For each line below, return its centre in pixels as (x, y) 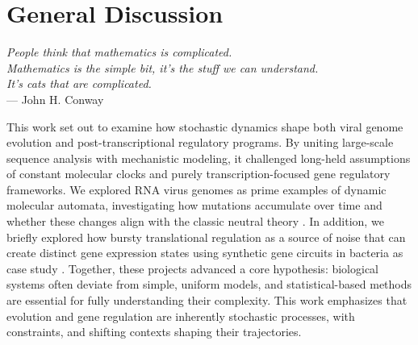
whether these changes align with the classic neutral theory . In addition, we (195, 221)
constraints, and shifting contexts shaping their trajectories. (154, 332)
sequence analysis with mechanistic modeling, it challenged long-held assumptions (209, 158)
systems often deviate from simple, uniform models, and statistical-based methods (209, 284)
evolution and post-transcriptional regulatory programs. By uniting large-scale (200, 142)
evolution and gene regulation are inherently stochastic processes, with (181, 316)
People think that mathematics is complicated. (119, 52)
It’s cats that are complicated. (79, 83)
